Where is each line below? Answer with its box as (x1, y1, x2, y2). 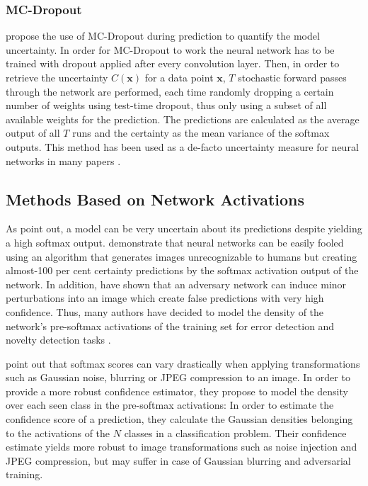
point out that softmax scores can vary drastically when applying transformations (6, 356, 360, 371)
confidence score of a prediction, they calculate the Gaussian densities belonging (6, 412, 353, 426)
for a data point (144, 70, 214, 84)
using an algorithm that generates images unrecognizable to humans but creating (6, 249, 357, 264)
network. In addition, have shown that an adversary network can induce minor (6, 276, 347, 291)
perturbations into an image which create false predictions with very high (6, 290, 324, 305)
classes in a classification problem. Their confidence (124, 425, 347, 440)
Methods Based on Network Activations (6, 188, 304, 210)
